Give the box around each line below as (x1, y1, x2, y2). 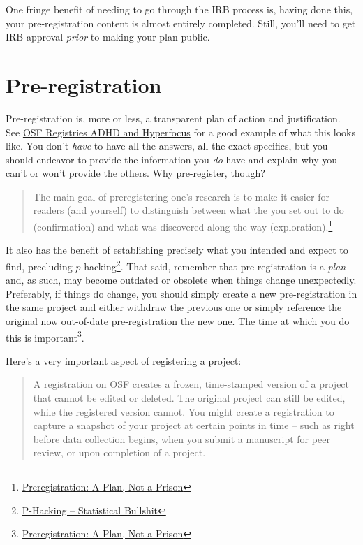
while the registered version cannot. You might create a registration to (33, 404, 334, 419)
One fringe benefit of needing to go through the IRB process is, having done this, (6, 2, 353, 16)
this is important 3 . (6, 328, 84, 344)
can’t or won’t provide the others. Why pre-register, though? (6, 166, 265, 180)
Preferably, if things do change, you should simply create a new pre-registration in (6, 286, 357, 300)
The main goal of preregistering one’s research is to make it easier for (33, 189, 329, 203)
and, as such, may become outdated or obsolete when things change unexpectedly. (6, 272, 357, 287)
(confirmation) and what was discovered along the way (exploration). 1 (33, 217, 333, 233)
